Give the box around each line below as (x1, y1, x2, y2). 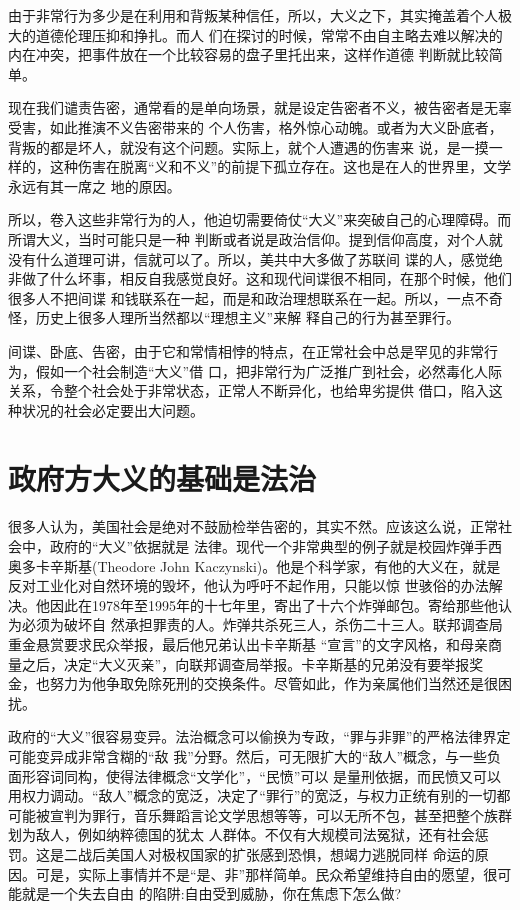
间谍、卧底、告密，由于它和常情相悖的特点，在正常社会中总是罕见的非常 (8, 340, 484, 361)
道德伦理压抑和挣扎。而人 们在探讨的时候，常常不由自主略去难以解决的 (35, 24, 503, 45)
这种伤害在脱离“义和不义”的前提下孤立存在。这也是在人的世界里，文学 (49, 156, 512, 177)
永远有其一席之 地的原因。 (8, 175, 181, 196)
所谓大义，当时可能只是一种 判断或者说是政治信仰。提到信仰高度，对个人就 (8, 228, 503, 249)
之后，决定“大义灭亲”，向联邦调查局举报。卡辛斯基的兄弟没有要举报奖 (21, 653, 484, 674)
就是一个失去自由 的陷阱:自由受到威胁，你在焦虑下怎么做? (21, 883, 402, 904)
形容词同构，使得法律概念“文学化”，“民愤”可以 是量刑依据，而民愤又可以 (21, 765, 502, 786)
